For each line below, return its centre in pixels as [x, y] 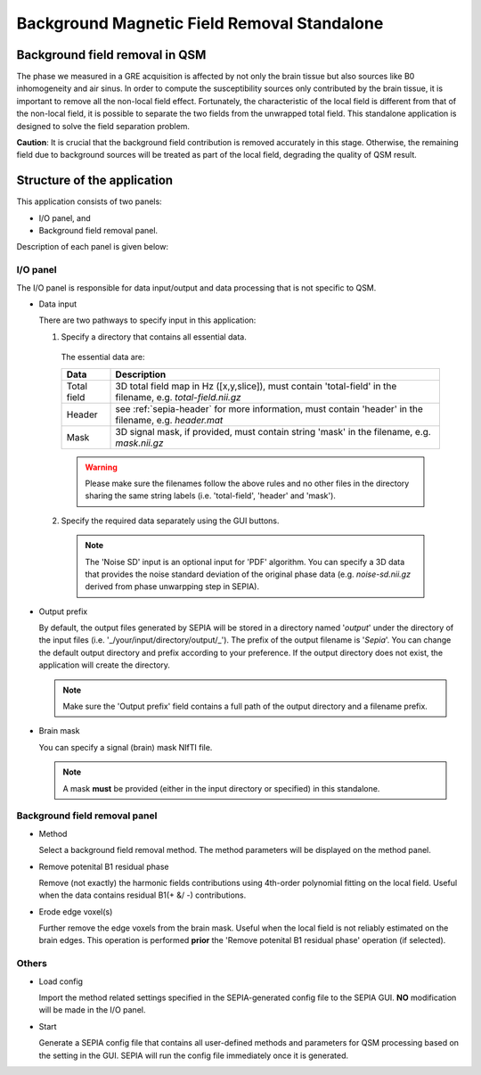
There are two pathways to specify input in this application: [147, 320]
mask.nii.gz [139, 443]
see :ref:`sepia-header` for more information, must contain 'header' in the [269, 408]
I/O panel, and [65, 217]
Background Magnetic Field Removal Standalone [200, 23]
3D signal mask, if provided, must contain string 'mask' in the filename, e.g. [273, 431]
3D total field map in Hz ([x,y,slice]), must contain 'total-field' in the [256, 386]
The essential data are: [103, 357]
